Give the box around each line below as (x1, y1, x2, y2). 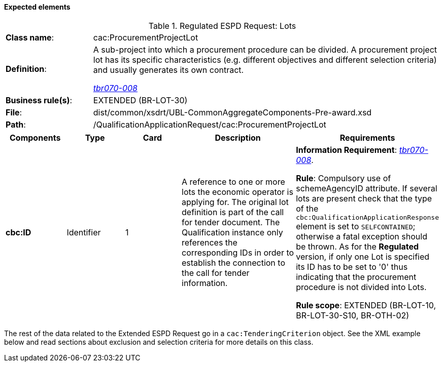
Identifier (66, 227, 101, 238)
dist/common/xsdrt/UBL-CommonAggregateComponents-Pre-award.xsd (93, 107, 372, 117)
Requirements (339, 132, 395, 143)
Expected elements (4, 3, 71, 11)
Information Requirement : (296, 144, 397, 155)
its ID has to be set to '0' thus (296, 261, 408, 272)
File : (6, 107, 22, 117)
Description (215, 132, 261, 143)
